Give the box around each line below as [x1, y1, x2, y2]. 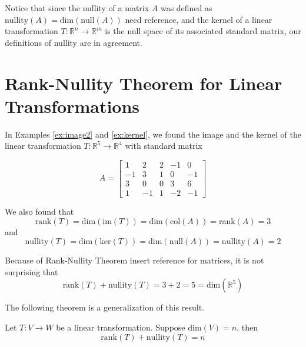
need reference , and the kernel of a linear [125, 13, 272, 25]
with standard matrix [125, 139, 202, 152]
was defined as [160, 2, 212, 14]
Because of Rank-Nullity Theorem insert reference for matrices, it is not [5, 254, 264, 266]
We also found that [5, 205, 74, 217]
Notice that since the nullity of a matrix [5, 2, 149, 14]
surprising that [5, 265, 58, 278]
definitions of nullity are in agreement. [5, 36, 142, 48]
